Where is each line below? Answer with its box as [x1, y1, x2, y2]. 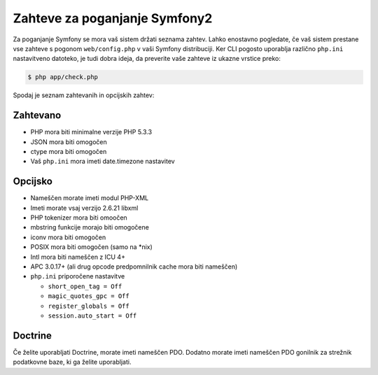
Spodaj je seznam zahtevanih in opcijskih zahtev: [13, 91, 155, 99]
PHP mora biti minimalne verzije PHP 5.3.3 [30, 128, 153, 136]
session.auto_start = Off [48, 311, 137, 320]
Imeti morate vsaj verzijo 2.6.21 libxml [30, 204, 139, 212]
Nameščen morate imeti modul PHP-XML [30, 194, 149, 202]
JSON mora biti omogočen [30, 137, 108, 146]
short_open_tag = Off [48, 282, 122, 290]
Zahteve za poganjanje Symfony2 [13, 10, 213, 26]
